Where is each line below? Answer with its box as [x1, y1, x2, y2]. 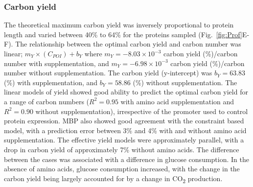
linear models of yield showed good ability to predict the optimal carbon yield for [4, 87, 248, 97]
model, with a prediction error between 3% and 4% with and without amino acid [4, 125, 247, 135]
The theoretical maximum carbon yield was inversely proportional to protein [4, 20, 234, 30]
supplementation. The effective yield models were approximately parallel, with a [4, 135, 244, 145]
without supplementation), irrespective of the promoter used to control [35, 106, 248, 116]
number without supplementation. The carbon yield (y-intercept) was [4, 68, 212, 78]
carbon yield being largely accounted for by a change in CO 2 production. [4, 173, 223, 185]
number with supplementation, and [4, 58, 109, 68]
